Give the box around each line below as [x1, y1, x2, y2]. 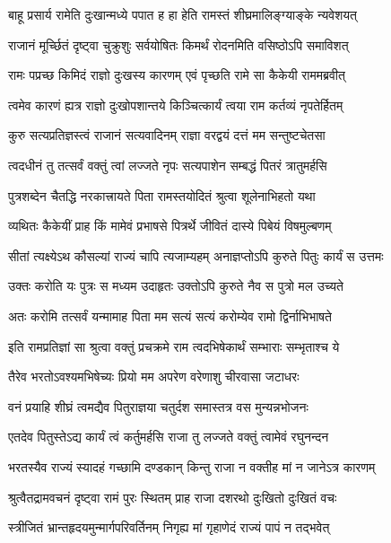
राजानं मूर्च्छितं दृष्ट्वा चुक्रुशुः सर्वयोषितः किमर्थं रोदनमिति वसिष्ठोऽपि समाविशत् [8, 35, 349, 54]
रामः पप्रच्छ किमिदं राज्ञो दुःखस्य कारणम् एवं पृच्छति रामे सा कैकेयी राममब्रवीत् [8, 66, 345, 84]
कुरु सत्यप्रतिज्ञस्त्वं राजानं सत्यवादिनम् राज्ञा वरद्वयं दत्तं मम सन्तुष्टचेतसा [8, 126, 326, 145]
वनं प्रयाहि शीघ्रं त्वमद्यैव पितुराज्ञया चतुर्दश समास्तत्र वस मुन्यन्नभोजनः [8, 397, 308, 416]
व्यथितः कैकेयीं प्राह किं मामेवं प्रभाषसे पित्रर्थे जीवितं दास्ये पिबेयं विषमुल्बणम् [8, 216, 332, 235]
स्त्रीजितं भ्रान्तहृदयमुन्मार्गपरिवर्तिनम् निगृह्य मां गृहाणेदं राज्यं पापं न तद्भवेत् [8, 518, 330, 537]
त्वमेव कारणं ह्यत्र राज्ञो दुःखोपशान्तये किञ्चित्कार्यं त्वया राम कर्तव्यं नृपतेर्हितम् [8, 95, 343, 114]
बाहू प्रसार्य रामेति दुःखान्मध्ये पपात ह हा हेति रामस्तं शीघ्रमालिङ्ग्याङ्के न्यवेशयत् [8, 5, 357, 23]
